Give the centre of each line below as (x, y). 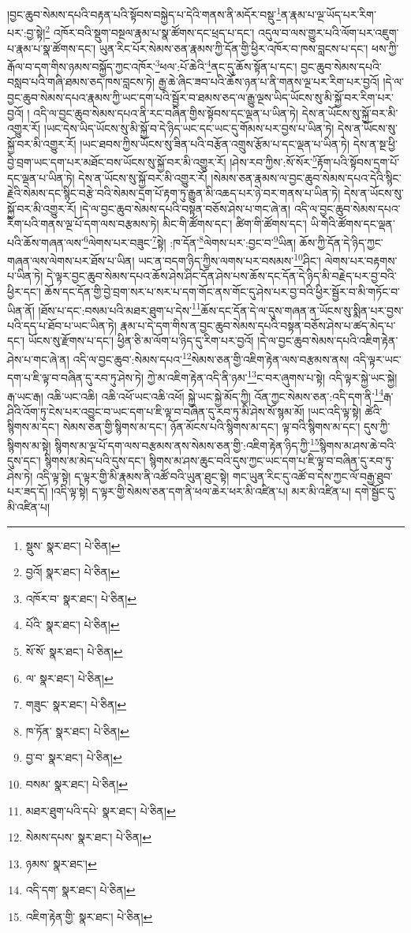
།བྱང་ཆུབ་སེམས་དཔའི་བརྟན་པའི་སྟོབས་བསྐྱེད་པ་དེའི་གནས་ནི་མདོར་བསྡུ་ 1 (144, 13)
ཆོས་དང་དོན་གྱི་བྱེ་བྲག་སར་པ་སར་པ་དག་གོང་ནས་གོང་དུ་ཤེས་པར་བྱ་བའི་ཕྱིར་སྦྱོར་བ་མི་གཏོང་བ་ (222, 292)
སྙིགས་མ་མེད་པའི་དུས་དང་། (95, 461)
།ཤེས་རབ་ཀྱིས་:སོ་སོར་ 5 (273, 161)
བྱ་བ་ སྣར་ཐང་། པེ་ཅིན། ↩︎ (74, 757)
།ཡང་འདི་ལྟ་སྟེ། (334, 411)
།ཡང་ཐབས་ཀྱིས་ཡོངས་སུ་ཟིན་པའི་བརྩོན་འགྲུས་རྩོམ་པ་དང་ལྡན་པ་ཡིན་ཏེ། (215, 143)
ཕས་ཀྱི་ (385, 48)
